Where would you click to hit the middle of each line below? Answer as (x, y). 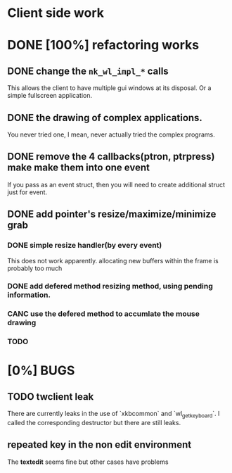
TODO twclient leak (51, 397)
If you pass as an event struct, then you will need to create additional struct (116, 184)
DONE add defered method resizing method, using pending (110, 286)
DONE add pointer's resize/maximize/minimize (112, 214)
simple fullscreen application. (50, 96)
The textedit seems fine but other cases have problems (88, 462)
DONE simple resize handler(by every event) (85, 246)
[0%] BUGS (41, 371)
